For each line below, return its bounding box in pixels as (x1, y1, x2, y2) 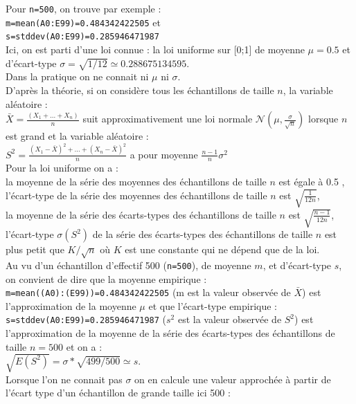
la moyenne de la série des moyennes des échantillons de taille (6, 174, 267, 188)
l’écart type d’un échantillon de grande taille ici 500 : (6, 385, 231, 400)
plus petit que (6, 242, 64, 257)
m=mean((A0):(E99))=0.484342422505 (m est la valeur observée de (6, 285, 291, 300)
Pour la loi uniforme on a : (6, 160, 118, 175)
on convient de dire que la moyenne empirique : (6, 271, 207, 286)
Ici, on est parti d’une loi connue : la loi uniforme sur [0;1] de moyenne (6, 42, 305, 56)
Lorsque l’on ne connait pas (6, 371, 123, 386)
